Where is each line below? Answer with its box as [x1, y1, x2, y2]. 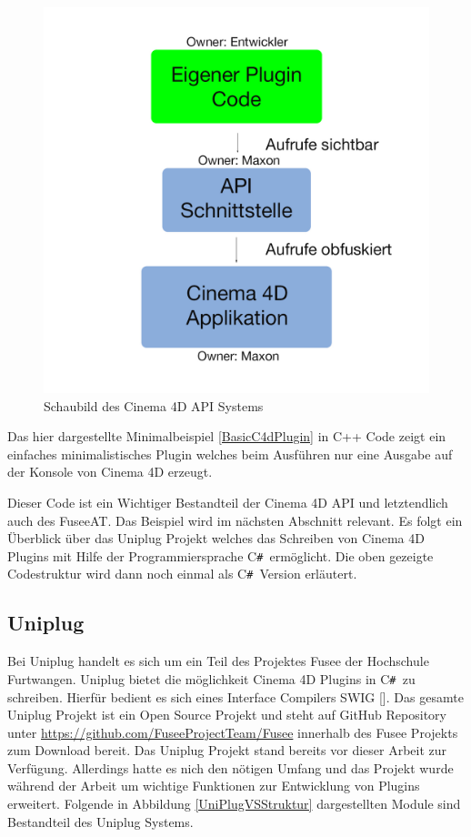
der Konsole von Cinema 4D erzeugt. [7, 462, 213, 481]
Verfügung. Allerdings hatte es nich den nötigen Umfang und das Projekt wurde [7, 758, 454, 777]
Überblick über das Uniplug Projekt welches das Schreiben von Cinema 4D [7, 529, 425, 548]
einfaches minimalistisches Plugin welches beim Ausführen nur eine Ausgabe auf [7, 444, 453, 463]
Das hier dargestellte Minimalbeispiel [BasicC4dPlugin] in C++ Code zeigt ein [7, 427, 446, 446]
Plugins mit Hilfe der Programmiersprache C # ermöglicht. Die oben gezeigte [7, 546, 434, 565]
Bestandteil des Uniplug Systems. [7, 812, 194, 831]
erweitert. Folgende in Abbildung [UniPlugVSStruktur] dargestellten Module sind [7, 794, 461, 813]
